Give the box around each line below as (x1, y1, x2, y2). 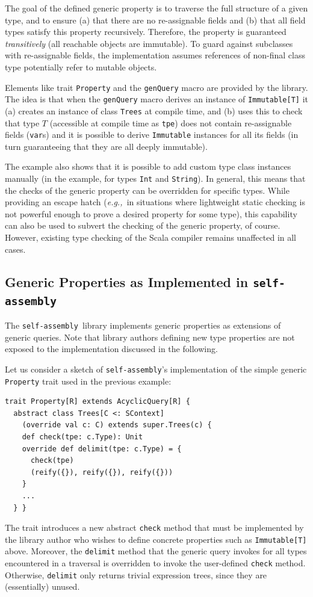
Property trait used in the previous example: (5, 374, 172, 387)
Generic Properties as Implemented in (5, 272, 249, 291)
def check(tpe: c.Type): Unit (22, 432, 143, 441)
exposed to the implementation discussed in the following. (5, 342, 218, 355)
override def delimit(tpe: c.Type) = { (22, 444, 182, 453)
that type (5, 116, 40, 129)
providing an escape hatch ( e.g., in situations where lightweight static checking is (5, 196, 305, 208)
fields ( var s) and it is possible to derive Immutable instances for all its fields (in (5, 128, 299, 141)
